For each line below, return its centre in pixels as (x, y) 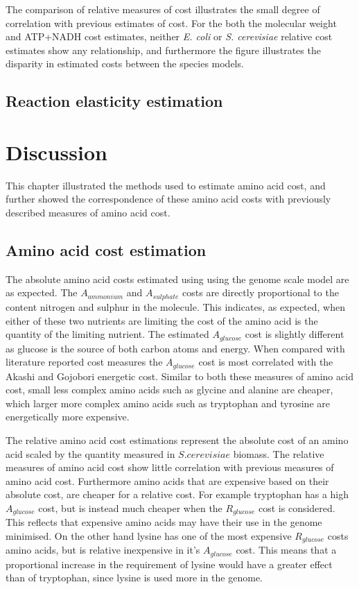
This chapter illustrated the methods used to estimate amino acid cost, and (166, 185)
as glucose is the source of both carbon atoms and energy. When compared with (175, 348)
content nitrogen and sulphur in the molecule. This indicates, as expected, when (175, 306)
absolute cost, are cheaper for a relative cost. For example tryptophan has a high (177, 494)
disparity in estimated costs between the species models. (125, 63)
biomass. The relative (279, 453)
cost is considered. (297, 507)
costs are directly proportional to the (261, 292)
